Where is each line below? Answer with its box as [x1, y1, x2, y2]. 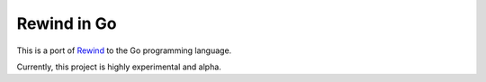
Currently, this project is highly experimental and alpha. [16, 61, 222, 72]
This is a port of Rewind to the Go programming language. [16, 45, 232, 56]
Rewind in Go [16, 14, 117, 33]
